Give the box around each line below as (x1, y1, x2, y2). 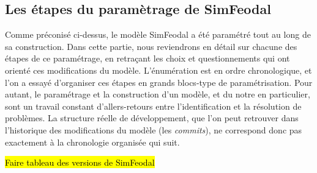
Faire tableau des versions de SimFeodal (5, 156, 155, 169)
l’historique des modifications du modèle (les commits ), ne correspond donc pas (5, 123, 302, 136)
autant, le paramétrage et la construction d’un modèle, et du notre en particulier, (5, 88, 310, 101)
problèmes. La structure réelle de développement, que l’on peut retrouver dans (5, 111, 299, 124)
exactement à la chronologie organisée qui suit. (5, 135, 180, 148)
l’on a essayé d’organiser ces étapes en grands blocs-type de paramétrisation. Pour (5, 76, 313, 88)
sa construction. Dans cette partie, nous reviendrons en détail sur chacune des (5, 40, 297, 52)
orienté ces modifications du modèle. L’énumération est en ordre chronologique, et (5, 63, 312, 76)
